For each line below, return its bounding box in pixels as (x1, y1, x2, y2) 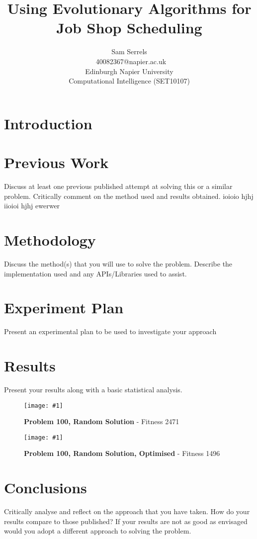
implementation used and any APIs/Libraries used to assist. (4, 268, 187, 278)
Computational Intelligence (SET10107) (69, 76, 190, 86)
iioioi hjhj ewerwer (4, 200, 60, 211)
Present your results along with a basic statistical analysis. (4, 384, 182, 394)
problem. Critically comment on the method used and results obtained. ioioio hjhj (4, 190, 254, 201)
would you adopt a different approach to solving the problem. (4, 526, 191, 536)
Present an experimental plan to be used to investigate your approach (4, 326, 217, 337)
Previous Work (4, 152, 109, 173)
